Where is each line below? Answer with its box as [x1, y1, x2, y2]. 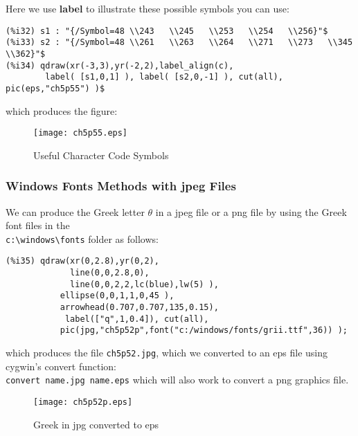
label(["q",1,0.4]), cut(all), [64, 314, 209, 324]
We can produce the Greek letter [6, 204, 145, 219]
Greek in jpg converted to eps [33, 417, 159, 431]
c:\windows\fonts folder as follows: [6, 231, 159, 246]
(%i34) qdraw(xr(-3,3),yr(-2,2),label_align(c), [6, 60, 234, 71]
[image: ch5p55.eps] [33, 128, 128, 138]
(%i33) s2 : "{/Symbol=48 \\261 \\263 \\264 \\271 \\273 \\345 [6, 37, 353, 48]
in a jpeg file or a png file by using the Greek [155, 204, 347, 219]
